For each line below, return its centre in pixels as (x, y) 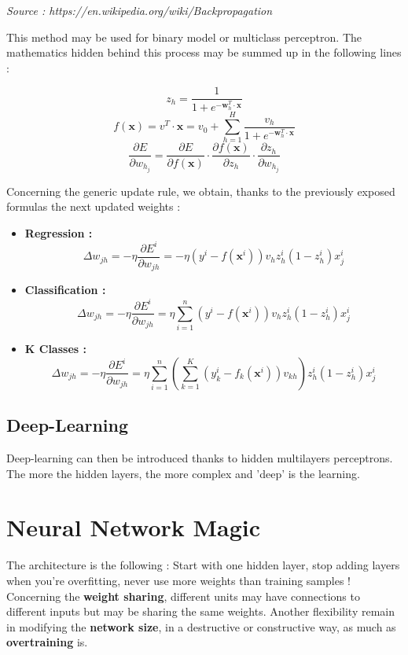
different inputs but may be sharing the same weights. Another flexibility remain (200, 611)
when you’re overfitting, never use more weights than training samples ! (178, 581)
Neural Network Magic (134, 527)
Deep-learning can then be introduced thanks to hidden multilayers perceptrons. (200, 458)
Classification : (65, 290)
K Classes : (55, 349)
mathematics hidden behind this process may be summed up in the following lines (204, 52)
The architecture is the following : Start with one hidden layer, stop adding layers (203, 565)
